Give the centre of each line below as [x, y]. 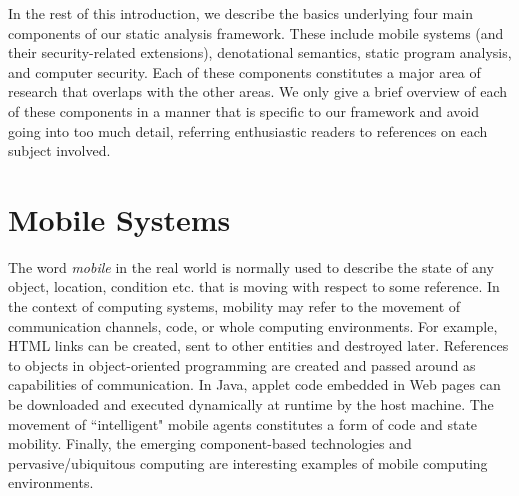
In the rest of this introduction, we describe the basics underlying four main [240, 13]
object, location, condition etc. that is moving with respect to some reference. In [254, 286]
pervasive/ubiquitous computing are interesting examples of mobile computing [248, 462]
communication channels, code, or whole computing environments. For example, [253, 325]
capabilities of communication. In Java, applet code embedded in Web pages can [254, 384]
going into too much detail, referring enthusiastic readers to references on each [248, 130]
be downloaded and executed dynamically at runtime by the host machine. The [251, 404]
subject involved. [59, 150]
